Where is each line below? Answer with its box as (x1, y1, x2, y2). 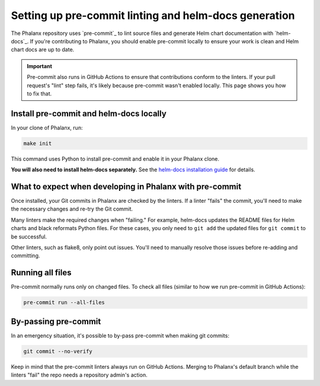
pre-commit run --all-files (23, 299, 105, 306)
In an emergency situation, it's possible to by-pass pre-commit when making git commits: (11, 332, 229, 339)
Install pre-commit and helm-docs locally (11, 109, 167, 119)
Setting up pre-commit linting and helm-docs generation (11, 9, 295, 22)
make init (23, 140, 52, 146)
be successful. (11, 233, 47, 240)
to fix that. (27, 90, 52, 97)
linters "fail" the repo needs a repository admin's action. (11, 371, 148, 379)
